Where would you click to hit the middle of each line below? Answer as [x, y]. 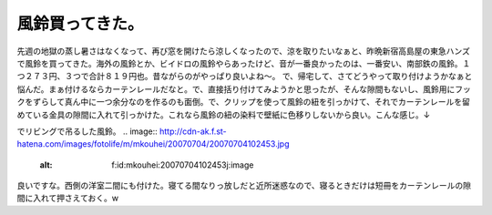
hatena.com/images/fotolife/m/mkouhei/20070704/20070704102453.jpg [153, 144]
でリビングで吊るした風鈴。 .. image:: [87, 131]
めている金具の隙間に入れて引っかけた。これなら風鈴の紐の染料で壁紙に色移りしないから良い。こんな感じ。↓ [224, 115]
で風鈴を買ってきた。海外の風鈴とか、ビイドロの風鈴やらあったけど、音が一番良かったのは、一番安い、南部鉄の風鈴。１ [244, 63]
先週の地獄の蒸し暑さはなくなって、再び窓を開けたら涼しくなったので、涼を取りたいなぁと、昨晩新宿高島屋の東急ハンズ [244, 51]
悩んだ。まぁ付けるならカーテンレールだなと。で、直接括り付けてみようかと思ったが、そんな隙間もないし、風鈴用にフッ [244, 89]
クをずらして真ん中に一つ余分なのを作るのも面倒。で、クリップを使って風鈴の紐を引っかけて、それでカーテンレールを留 [244, 102]
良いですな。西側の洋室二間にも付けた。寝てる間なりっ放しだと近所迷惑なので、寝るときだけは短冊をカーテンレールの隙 [244, 186]
